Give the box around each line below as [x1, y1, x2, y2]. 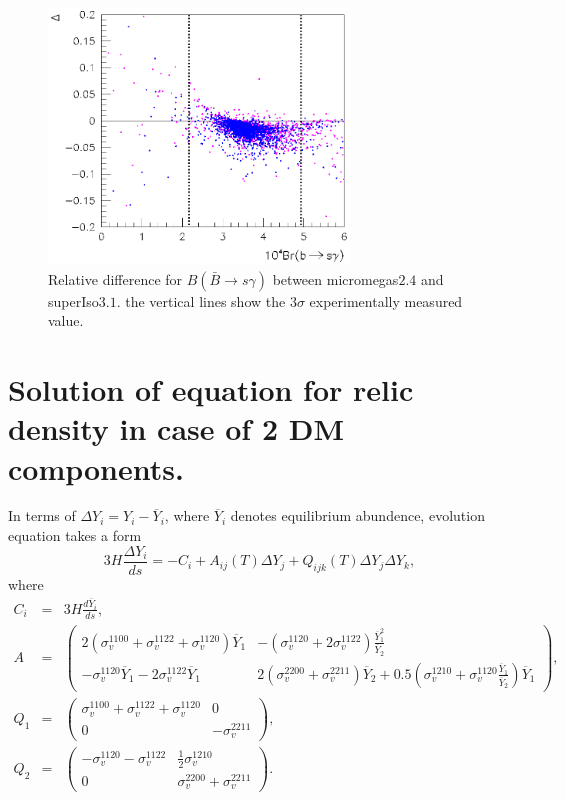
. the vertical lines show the [116, 290, 286, 311]
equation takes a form [8, 525, 142, 546]
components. [8, 447, 184, 488]
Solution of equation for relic [8, 369, 414, 410]
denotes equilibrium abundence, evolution [230, 505, 485, 526]
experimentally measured [309, 290, 463, 311]
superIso [48, 290, 99, 311]
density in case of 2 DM [8, 408, 344, 449]
